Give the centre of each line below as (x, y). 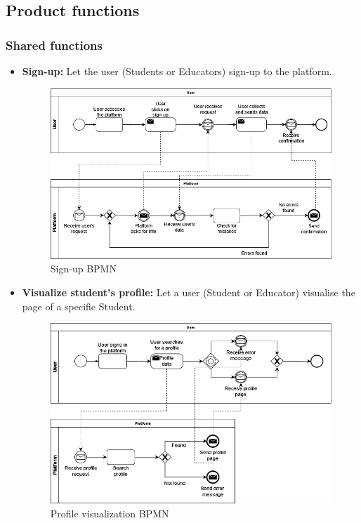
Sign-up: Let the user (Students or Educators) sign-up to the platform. (177, 71)
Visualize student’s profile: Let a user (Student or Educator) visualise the (189, 292)
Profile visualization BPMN (110, 513)
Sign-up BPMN (83, 269)
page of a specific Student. (79, 306)
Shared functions (54, 45)
